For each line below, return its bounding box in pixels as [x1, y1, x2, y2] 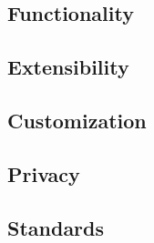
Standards [7, 213, 105, 241]
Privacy [7, 159, 80, 187]
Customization [7, 106, 147, 134]
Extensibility [7, 53, 129, 81]
